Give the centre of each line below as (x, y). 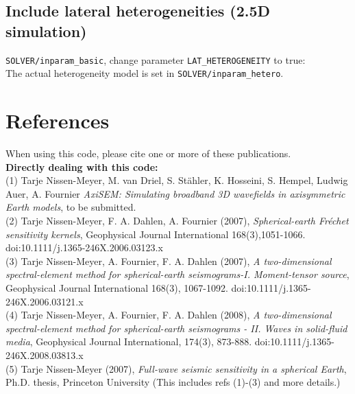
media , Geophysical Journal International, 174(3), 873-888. (129, 341)
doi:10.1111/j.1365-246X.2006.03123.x (84, 247)
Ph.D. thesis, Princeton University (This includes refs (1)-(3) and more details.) (173, 382)
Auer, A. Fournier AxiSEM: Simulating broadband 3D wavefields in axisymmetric (175, 193)
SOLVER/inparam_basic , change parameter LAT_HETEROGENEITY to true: (156, 59)
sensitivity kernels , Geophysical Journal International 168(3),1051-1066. (156, 234)
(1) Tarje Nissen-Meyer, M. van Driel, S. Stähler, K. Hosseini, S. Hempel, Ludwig (177, 180)
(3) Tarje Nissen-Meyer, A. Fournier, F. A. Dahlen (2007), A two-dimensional (169, 260)
